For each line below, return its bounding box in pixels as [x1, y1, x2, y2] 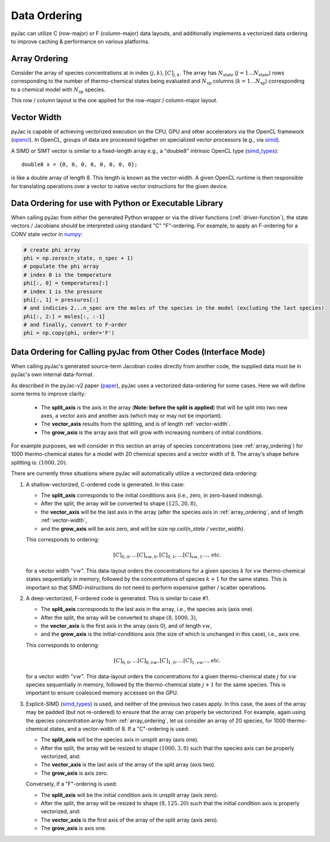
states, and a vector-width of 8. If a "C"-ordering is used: [49, 725, 190, 732]
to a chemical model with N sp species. [11, 86, 106, 95]
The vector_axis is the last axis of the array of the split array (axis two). [40, 761, 216, 768]
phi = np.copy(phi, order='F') [23, 330, 115, 336]
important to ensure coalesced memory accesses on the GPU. [26, 689, 178, 696]
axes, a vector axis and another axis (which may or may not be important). [40, 412, 223, 419]
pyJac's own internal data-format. [11, 371, 95, 378]
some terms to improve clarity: [11, 390, 86, 397]
